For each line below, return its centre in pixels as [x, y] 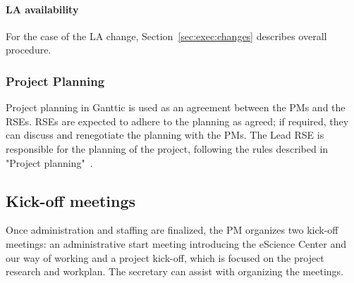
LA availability [42, 9]
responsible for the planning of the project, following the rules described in [167, 148]
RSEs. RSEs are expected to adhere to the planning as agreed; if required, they [177, 121]
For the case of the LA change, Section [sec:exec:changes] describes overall [166, 36]
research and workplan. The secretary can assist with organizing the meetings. [175, 271]
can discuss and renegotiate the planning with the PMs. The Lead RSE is [165, 135]
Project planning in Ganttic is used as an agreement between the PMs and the [176, 107]
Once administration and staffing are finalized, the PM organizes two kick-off [172, 230]
